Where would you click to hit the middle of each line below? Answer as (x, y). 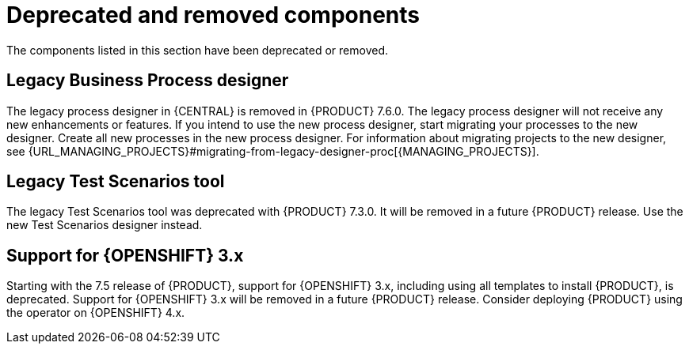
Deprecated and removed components (213, 15)
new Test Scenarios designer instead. (105, 225)
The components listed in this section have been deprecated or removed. (198, 50)
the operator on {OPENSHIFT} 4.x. (96, 313)
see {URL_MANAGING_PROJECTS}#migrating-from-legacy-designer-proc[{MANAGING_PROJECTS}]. (273, 151)
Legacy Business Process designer (148, 81)
